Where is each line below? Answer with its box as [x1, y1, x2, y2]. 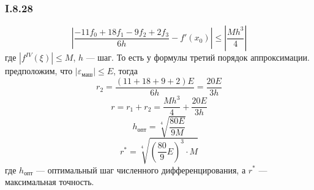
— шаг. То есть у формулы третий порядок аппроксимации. [86, 51, 310, 64]
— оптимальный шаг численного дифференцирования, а [36, 163, 246, 176]
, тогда [113, 64, 138, 77]
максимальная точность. [5, 175, 94, 188]
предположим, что [5, 64, 73, 77]
